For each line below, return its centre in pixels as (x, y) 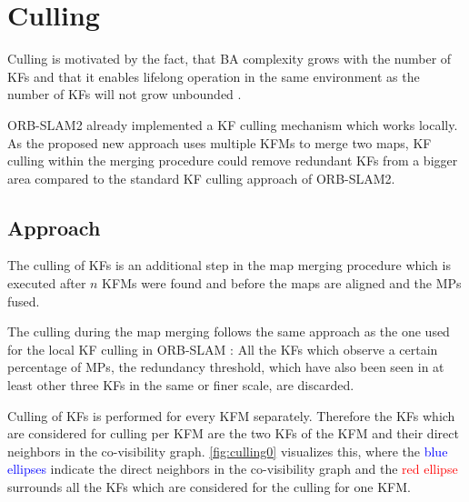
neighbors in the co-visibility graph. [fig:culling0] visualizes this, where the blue (228, 451)
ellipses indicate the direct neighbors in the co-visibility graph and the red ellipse (233, 469)
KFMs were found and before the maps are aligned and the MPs (282, 283)
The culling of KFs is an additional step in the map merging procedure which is (229, 265)
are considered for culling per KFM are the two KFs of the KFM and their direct (233, 433)
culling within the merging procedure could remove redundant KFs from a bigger (233, 161)
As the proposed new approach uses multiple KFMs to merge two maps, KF (220, 142)
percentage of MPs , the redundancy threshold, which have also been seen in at (226, 367)
